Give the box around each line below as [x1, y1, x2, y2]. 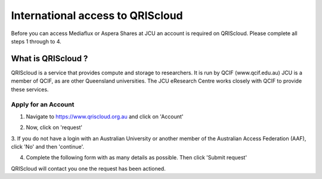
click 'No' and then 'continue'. [11, 143, 85, 150]
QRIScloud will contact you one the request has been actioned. [11, 165, 166, 172]
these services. [11, 86, 49, 93]
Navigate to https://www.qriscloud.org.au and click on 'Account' [26, 113, 184, 120]
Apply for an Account [11, 101, 75, 109]
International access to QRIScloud [11, 9, 183, 22]
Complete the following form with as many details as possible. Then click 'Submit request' [26, 154, 247, 161]
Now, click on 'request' [26, 124, 83, 131]
